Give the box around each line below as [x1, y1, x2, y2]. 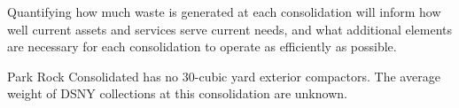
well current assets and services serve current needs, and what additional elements [7, 19, 453, 38]
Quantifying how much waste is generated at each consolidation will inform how [7, 3, 441, 20]
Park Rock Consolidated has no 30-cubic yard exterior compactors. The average [7, 66, 440, 85]
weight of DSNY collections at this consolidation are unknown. [7, 84, 347, 103]
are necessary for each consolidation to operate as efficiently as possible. [7, 37, 397, 56]
